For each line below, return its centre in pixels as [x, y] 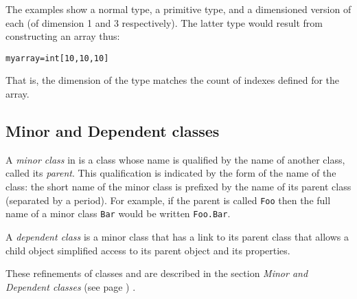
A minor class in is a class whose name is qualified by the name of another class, [175, 159]
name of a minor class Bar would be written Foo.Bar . [118, 213]
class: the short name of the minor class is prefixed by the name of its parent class [178, 187]
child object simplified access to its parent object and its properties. [148, 250]
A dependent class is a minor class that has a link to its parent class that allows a [177, 236]
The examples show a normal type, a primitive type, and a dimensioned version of [178, 9]
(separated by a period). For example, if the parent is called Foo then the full [168, 200]
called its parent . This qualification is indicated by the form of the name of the [171, 173]
